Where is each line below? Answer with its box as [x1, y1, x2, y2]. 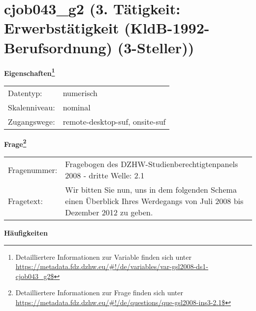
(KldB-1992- [124, 18, 210, 38]
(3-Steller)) [117, 37, 194, 57]
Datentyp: [8, 87, 42, 99]
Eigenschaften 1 [4, 66, 55, 78]
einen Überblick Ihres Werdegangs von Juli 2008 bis [65, 195, 244, 207]
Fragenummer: [8, 164, 58, 175]
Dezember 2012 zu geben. [65, 207, 153, 218]
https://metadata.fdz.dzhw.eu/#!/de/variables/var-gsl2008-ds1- [15, 261, 209, 272]
